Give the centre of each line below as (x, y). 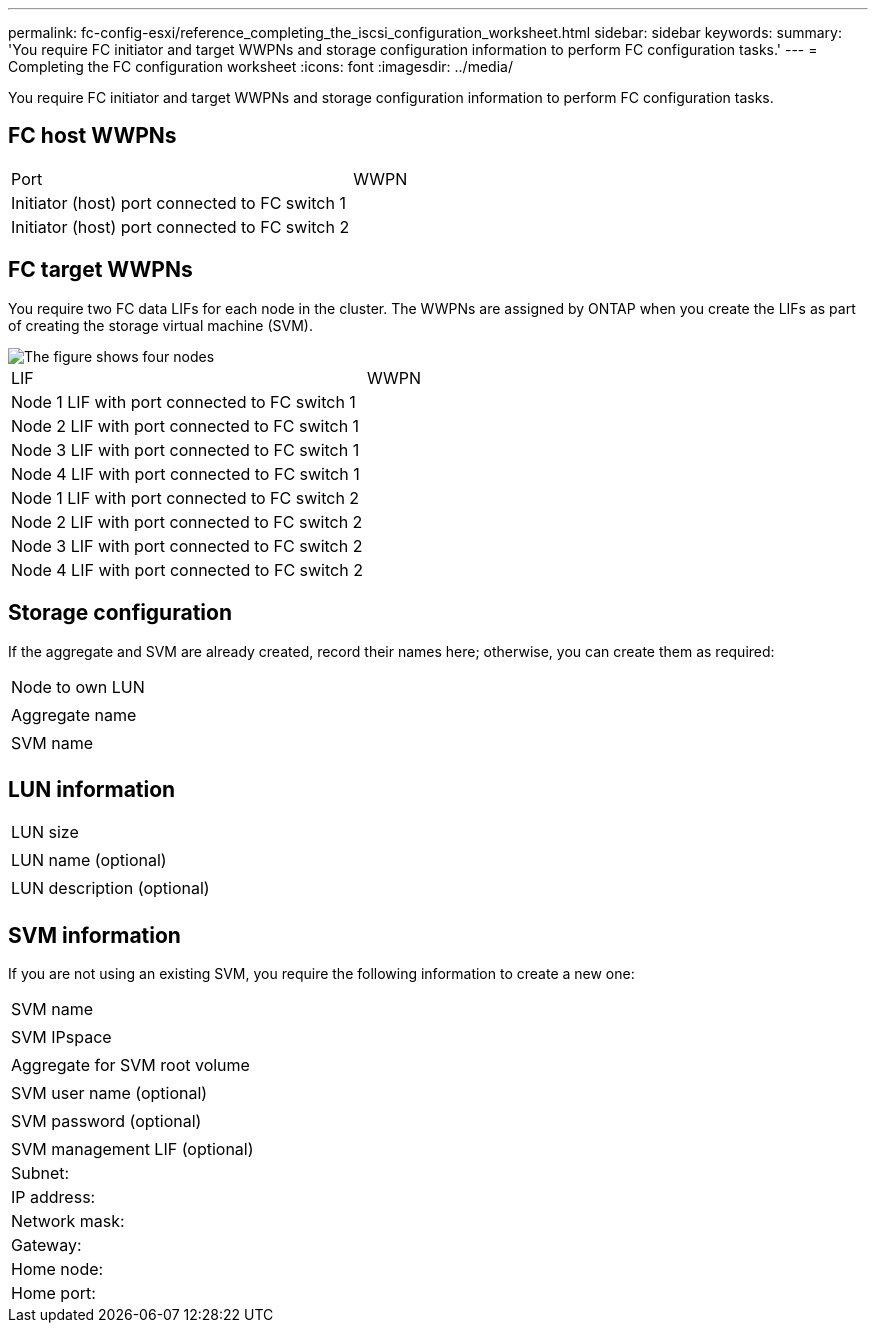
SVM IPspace (61, 1037)
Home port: (53, 1293)
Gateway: (46, 1245)
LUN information (92, 789)
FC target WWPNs (100, 270)
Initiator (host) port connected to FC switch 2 (180, 226)
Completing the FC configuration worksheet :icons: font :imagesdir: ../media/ (260, 66)
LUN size (45, 832)
